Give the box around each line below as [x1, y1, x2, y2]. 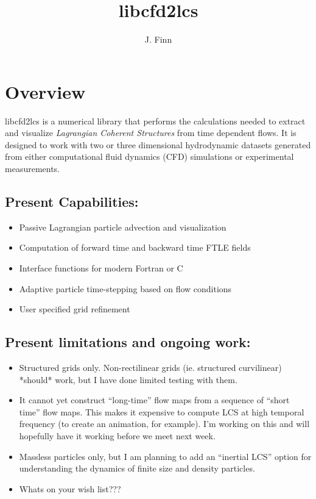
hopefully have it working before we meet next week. [19, 429, 216, 442]
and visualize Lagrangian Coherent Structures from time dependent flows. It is [5, 126, 297, 139]
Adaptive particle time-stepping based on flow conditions [19, 282, 232, 295]
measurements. [5, 162, 60, 175]
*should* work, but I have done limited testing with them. [19, 373, 237, 386]
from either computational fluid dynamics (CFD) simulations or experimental [5, 150, 294, 163]
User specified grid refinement [19, 303, 130, 315]
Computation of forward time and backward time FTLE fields [19, 241, 251, 254]
